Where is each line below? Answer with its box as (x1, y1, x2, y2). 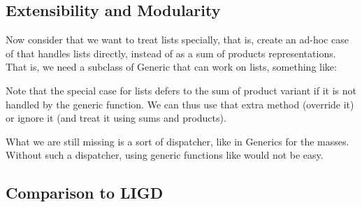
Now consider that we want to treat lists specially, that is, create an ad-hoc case (6, 32, 349, 47)
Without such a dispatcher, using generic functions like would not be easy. (6, 148, 324, 162)
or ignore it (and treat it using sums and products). (6, 110, 226, 125)
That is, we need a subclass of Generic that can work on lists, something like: (6, 59, 337, 74)
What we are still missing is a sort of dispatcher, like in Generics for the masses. (6, 134, 349, 148)
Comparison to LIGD (6, 182, 164, 204)
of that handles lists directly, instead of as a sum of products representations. (6, 45, 336, 60)
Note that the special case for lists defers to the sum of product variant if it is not (6, 83, 356, 97)
